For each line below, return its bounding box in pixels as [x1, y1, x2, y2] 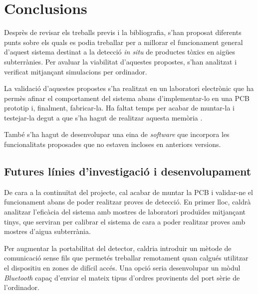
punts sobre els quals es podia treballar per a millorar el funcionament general [4, 36, 243, 47]
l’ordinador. [4, 282, 39, 292]
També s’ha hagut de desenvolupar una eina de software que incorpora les [4, 129, 230, 139]
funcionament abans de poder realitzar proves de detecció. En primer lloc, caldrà [4, 196, 251, 207]
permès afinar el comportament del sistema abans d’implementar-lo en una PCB [4, 92, 250, 103]
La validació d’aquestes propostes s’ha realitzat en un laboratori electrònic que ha [4, 83, 254, 93]
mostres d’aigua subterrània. [4, 226, 91, 236]
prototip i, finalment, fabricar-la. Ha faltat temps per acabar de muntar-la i [4, 102, 235, 113]
